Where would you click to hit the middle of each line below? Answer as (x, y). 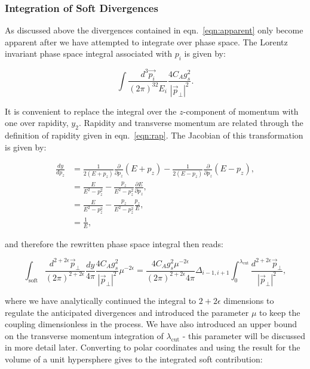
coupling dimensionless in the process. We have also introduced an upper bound (151, 324)
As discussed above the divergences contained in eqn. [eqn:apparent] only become (154, 30)
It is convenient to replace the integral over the (91, 111)
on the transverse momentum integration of (84, 335)
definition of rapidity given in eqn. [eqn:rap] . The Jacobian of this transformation (154, 135)
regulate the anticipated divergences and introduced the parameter (127, 312)
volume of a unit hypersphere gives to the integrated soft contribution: (134, 359)
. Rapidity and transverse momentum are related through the (191, 123)
